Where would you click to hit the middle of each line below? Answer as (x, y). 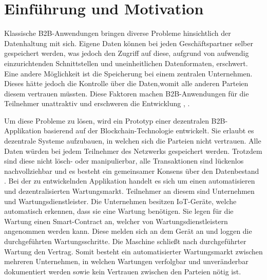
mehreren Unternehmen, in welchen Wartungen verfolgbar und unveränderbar (126, 261)
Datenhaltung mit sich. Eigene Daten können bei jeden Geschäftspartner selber (129, 43)
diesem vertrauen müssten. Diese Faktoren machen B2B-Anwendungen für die (127, 93)
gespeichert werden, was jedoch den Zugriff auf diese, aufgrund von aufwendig (127, 53)
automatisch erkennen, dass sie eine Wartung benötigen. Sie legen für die (119, 211)
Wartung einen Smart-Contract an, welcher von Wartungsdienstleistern (116, 221)
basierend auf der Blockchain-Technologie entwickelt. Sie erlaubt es (149, 131)
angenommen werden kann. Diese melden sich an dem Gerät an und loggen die (128, 231)
